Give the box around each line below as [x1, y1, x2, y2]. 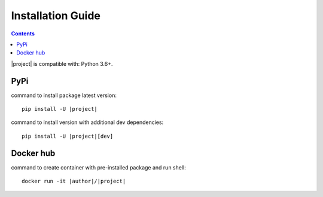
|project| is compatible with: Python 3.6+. [11, 60, 113, 67]
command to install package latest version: [11, 92, 117, 99]
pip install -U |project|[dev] [22, 132, 114, 140]
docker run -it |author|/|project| [22, 178, 126, 185]
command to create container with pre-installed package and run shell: [11, 163, 186, 171]
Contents [11, 30, 35, 37]
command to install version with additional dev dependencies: [11, 119, 164, 126]
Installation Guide [11, 9, 101, 22]
